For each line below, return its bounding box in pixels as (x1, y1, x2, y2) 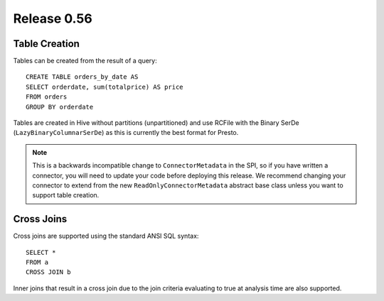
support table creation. (32, 191, 100, 199)
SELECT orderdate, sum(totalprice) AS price (26, 82, 184, 91)
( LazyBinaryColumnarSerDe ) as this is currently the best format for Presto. (13, 128, 239, 137)
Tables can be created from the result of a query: (13, 57, 157, 65)
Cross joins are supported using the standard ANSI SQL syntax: (13, 231, 199, 241)
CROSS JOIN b (26, 268, 71, 276)
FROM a (26, 258, 49, 266)
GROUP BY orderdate (26, 103, 94, 111)
